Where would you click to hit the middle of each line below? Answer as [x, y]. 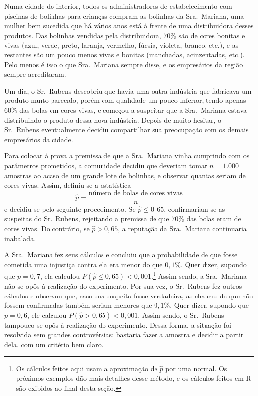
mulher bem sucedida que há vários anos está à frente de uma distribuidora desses [129, 25]
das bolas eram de [214, 219]
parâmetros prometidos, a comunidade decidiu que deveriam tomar [106, 165]
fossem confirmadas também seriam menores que [78, 305]
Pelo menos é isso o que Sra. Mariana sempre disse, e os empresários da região [124, 64]
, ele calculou [47, 315]
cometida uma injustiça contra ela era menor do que [84, 264]
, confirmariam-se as [195, 209]
